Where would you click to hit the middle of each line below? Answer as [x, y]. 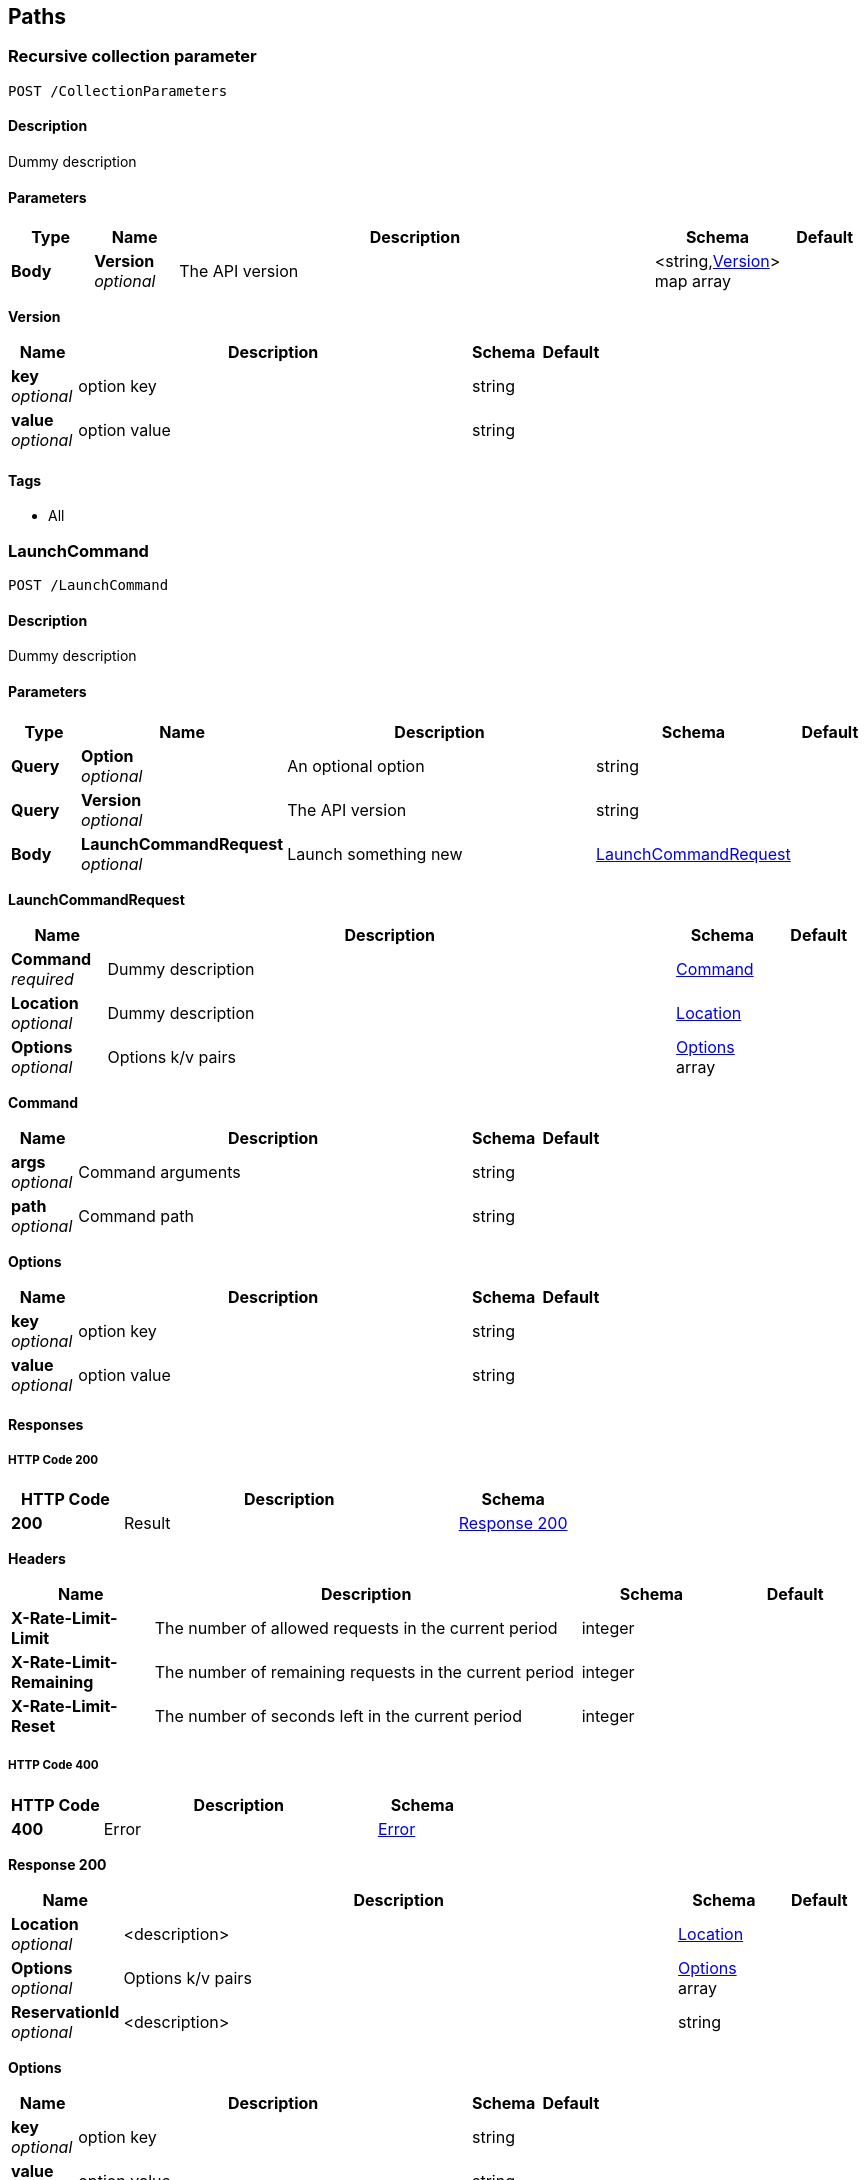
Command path [136, 1215]
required [42, 978]
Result [147, 1523]
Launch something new [375, 853]
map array [692, 281]
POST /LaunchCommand [88, 585]
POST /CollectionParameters [118, 90]
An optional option [356, 765]
